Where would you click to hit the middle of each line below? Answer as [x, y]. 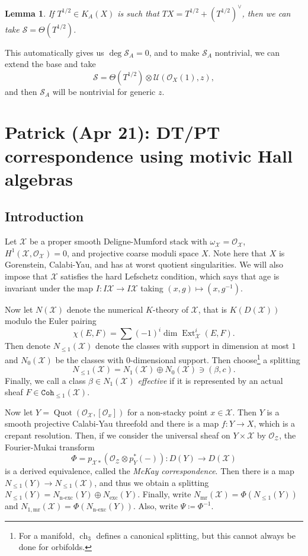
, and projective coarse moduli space [133, 252]
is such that [138, 13]
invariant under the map [49, 287]
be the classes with [89, 359]
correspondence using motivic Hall [149, 155]
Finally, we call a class [45, 380]
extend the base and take [50, 64]
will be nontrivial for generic [104, 91]
